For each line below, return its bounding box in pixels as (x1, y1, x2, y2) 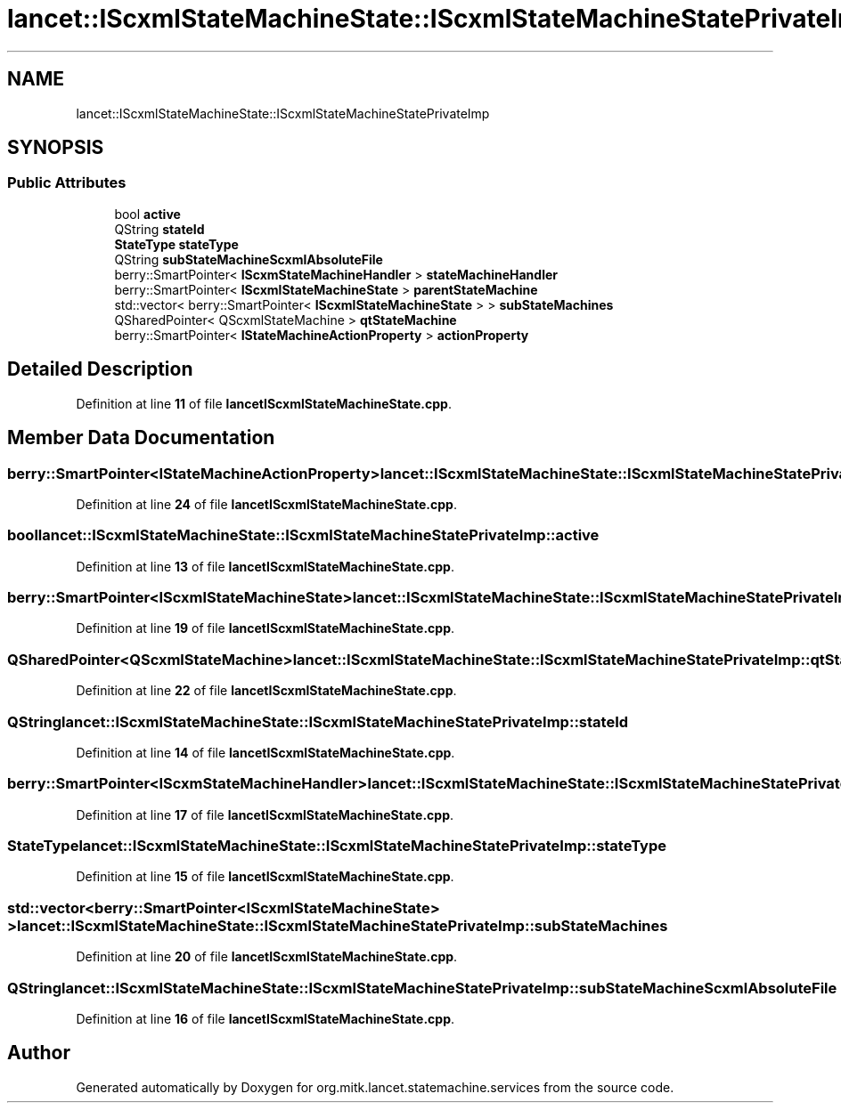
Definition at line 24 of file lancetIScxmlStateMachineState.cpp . (76, 496, 457, 512)
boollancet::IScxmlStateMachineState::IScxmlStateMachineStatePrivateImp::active (7, 526, 600, 545)
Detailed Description (7, 358, 193, 381)
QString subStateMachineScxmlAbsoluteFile (114, 251, 383, 267)
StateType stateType (114, 236, 239, 252)
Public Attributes (7, 174, 127, 192)
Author (7, 1041, 70, 1065)
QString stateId (114, 221, 205, 237)
